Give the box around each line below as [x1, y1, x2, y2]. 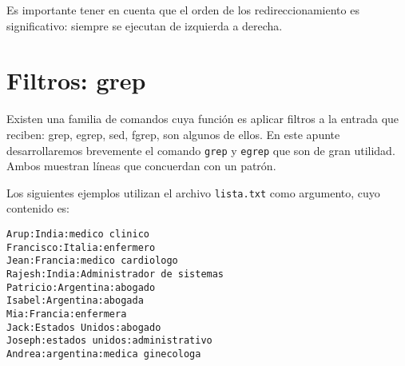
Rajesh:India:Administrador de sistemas [6, 268, 224, 280]
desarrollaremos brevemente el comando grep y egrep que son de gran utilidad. [6, 141, 395, 158]
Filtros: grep [6, 64, 146, 97]
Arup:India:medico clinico [6, 229, 149, 240]
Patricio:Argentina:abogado [6, 281, 156, 293]
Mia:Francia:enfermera [6, 308, 127, 320]
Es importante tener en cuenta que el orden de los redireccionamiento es [6, 2, 359, 18]
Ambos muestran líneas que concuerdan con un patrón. [6, 157, 276, 174]
